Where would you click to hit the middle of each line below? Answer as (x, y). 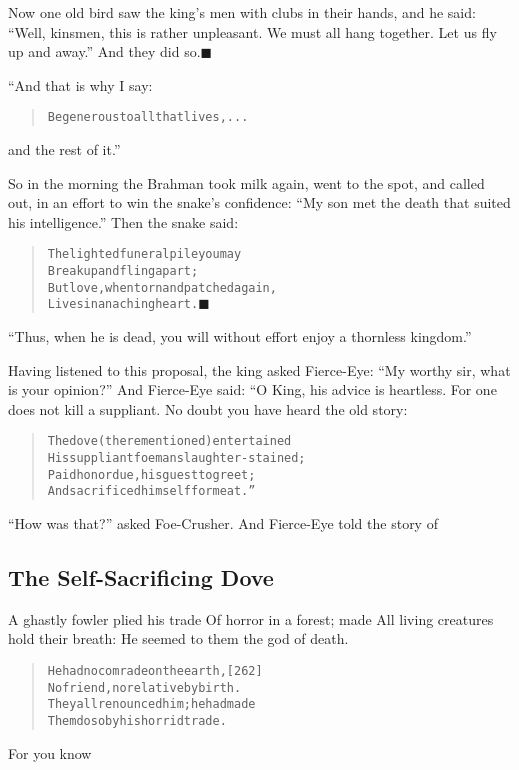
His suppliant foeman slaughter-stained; (176, 458)
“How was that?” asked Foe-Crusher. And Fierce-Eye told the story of (223, 523)
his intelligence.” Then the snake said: (123, 221)
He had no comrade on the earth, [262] (155, 671)
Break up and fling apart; (123, 271)
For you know (50, 752)
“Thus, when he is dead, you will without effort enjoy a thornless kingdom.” (240, 336)
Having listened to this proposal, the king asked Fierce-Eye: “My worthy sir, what (259, 369)
